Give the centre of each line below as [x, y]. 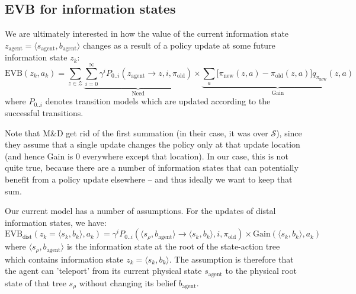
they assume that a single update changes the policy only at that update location [153, 144]
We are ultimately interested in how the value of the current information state [147, 33]
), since [289, 132]
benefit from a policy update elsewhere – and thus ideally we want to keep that [149, 179]
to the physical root [261, 271]
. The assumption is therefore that [231, 259]
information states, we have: [56, 222]
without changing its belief [127, 282]
